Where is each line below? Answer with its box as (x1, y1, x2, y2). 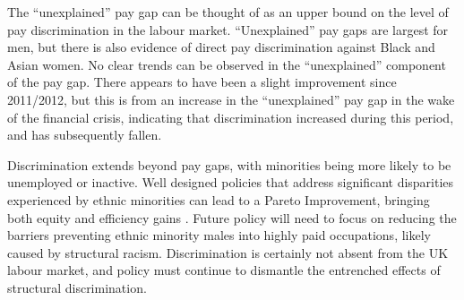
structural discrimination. (7, 278, 147, 296)
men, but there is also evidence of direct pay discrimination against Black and (7, 38, 435, 56)
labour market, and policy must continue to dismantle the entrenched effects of (7, 261, 441, 279)
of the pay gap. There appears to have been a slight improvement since (7, 73, 397, 91)
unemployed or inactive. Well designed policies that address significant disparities (7, 173, 454, 192)
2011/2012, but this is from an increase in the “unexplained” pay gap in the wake (7, 90, 455, 108)
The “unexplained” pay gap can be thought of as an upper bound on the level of (7, 3, 449, 21)
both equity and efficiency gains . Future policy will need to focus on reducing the (7, 208, 457, 227)
